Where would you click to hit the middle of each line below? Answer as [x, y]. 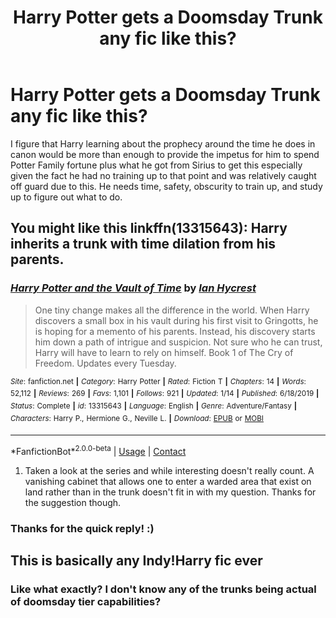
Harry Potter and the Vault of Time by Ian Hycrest [133, 288]
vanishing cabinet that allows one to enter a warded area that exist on [168, 481]
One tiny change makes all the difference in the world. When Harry [172, 310]
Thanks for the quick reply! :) [82, 528]
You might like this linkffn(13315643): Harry [149, 228]
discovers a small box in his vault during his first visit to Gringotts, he [176, 320]
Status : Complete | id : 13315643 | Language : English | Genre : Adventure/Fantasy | [153, 406]
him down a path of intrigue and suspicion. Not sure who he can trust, [178, 342]
